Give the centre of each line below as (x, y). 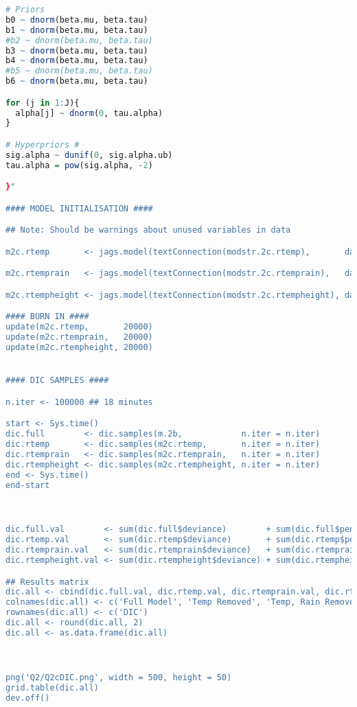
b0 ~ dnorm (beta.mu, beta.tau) (77, 20)
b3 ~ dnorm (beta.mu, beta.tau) (77, 50)
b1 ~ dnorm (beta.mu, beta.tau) (77, 30)
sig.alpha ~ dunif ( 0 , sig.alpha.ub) (89, 155)
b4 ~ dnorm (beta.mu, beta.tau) (77, 61)
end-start (28, 485)
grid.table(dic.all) (53, 687)
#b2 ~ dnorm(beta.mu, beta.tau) (79, 40)
